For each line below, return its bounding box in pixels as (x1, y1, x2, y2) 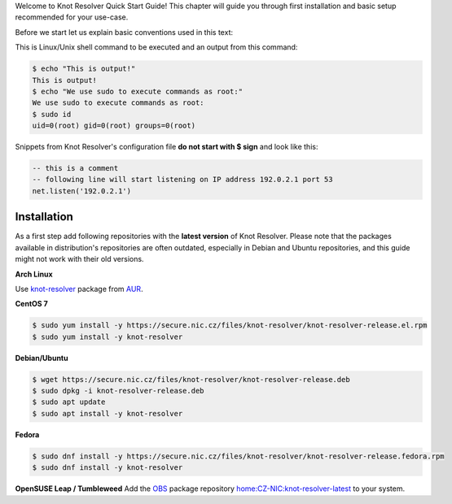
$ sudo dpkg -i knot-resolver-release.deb (32, 386, 204, 396)
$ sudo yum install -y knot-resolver (32, 332, 183, 341)
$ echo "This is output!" (32, 64, 136, 73)
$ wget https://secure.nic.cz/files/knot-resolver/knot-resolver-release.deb (32, 375, 350, 384)
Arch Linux (15, 269, 53, 279)
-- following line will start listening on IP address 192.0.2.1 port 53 (32, 175, 333, 185)
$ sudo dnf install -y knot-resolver (32, 463, 183, 472)
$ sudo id (32, 110, 72, 119)
